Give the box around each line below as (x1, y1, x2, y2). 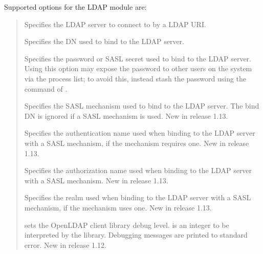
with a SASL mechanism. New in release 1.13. (24, 175, 168, 185)
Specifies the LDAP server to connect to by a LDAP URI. (24, 18, 206, 29)
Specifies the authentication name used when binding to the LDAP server (24, 128, 255, 138)
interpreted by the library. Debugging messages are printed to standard (24, 229, 248, 240)
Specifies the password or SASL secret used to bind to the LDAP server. (24, 53, 251, 63)
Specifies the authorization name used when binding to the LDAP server (24, 165, 252, 176)
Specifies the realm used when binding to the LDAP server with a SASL (24, 192, 251, 203)
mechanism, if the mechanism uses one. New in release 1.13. (24, 202, 212, 213)
